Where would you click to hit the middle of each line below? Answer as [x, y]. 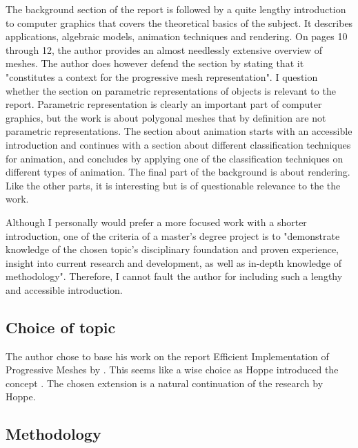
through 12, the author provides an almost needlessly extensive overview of [164, 49]
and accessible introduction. [64, 289]
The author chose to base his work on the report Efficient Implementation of [167, 356]
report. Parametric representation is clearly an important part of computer [164, 104]
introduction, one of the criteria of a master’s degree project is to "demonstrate [173, 235]
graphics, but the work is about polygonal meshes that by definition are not [166, 117]
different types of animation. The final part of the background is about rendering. [178, 172]
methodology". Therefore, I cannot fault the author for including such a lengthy [174, 276]
